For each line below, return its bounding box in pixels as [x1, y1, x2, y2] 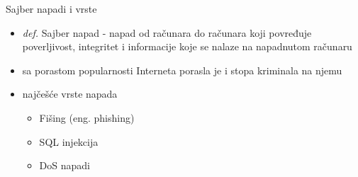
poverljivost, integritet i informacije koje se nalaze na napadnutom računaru [22, 39, 352, 54]
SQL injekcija [39, 134, 99, 149]
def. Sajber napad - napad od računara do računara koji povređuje [22, 25, 312, 40]
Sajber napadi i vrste [6, 1, 97, 16]
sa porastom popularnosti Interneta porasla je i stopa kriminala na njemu [22, 62, 342, 77]
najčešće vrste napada [22, 86, 118, 101]
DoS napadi [39, 158, 90, 173]
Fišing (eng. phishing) [39, 110, 135, 125]
